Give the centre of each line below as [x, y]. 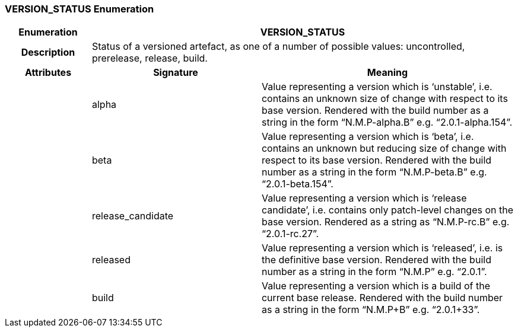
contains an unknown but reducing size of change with [384, 149]
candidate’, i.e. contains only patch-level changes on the [387, 210]
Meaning [387, 73]
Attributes [48, 73]
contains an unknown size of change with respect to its [384, 99]
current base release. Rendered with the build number [382, 298]
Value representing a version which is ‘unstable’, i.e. [377, 87]
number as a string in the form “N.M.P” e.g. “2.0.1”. [374, 272]
